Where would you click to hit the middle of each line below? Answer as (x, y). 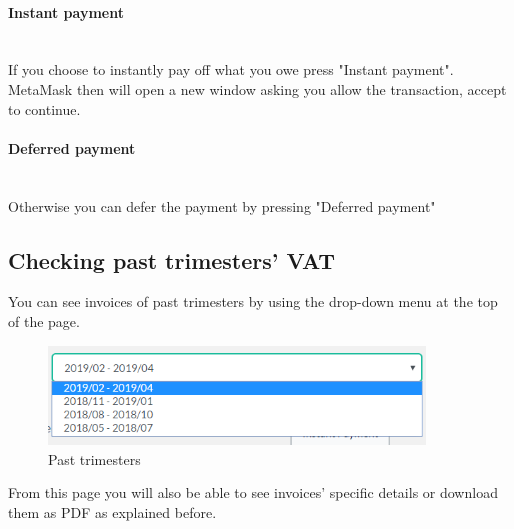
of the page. (44, 320)
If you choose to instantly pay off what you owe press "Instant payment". (231, 69)
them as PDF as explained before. (112, 511)
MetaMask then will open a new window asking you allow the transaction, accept (257, 88)
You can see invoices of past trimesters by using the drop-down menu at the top (253, 301)
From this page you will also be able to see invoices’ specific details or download (253, 492)
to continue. (44, 108)
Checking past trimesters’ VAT (172, 259)
